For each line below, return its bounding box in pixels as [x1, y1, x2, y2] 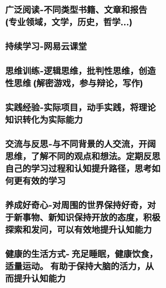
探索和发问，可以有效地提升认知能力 [5, 225, 152, 236]
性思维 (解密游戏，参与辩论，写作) [5, 78, 143, 89]
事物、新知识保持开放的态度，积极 [22, 212, 161, 224]
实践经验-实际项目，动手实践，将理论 [5, 102, 156, 113]
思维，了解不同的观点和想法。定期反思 [5, 151, 161, 162]
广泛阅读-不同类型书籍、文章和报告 [5, 4, 148, 16]
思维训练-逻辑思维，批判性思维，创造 [5, 65, 156, 77]
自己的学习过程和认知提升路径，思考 [5, 163, 152, 174]
